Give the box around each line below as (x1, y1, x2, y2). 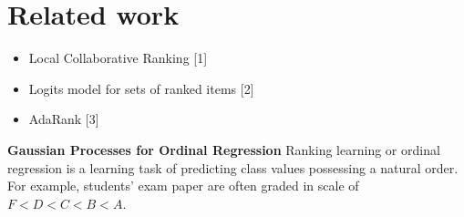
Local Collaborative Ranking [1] (28, 48, 208, 67)
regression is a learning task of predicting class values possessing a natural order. (7, 158, 459, 177)
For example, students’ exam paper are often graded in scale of (7, 176, 359, 195)
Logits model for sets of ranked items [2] (28, 78, 254, 98)
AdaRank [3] (28, 109, 99, 129)
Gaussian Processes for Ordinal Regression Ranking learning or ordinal (7, 139, 440, 159)
